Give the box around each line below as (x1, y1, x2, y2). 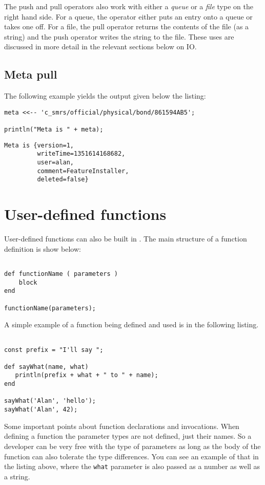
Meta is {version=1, (4, 141, 74, 149)
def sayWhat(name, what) (4, 363, 89, 370)
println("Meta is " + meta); (4, 126, 104, 134)
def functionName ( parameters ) (4, 270, 118, 277)
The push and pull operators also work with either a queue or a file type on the (4, 1, 253, 11)
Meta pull (4, 66, 57, 82)
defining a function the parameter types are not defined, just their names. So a (4, 431, 252, 441)
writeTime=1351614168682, (37, 150, 126, 158)
